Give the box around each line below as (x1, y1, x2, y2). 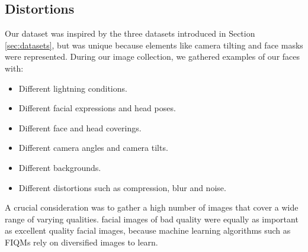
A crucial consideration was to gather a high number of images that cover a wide (5, 201, 299, 214)
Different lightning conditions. (18, 82, 127, 94)
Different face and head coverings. (18, 121, 142, 134)
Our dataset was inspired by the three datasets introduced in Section (5, 27, 255, 40)
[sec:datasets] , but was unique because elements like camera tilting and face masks (5, 38, 303, 51)
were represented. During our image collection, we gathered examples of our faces (5, 50, 300, 63)
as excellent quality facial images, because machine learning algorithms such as (5, 224, 291, 237)
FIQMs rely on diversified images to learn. (5, 235, 158, 248)
